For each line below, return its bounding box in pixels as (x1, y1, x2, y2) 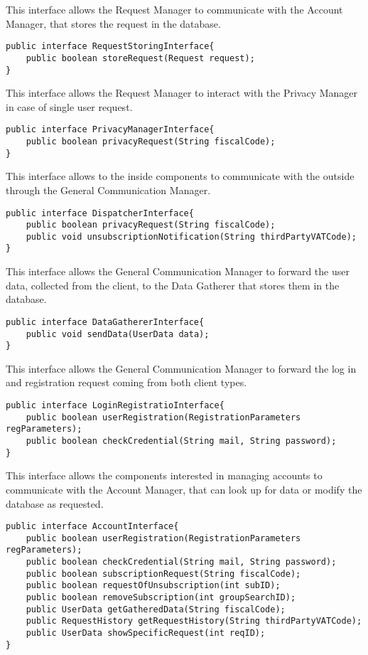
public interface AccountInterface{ (6, 521, 179, 532)
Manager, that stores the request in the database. (6, 16, 221, 31)
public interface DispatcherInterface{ (6, 208, 194, 218)
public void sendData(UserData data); (26, 329, 210, 339)
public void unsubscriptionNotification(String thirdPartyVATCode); (26, 231, 357, 242)
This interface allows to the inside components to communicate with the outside (6, 169, 355, 183)
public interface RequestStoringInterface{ (6, 41, 215, 52)
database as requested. (6, 496, 104, 511)
